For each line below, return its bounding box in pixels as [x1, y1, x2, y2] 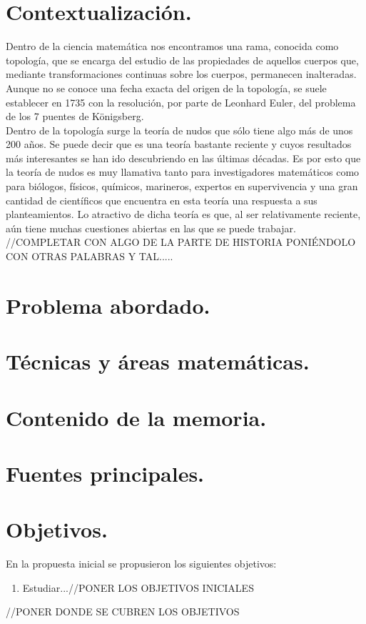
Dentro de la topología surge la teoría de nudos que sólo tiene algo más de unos [6, 122, 353, 137]
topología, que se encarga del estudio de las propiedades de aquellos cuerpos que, [6, 52, 359, 67]
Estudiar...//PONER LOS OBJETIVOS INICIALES [22, 580, 254, 595]
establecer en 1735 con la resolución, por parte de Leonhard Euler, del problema [6, 94, 356, 109]
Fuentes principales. [6, 458, 205, 487]
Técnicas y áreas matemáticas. [6, 347, 310, 376]
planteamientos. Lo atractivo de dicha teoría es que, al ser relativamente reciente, [6, 207, 361, 222]
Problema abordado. [6, 290, 210, 320]
